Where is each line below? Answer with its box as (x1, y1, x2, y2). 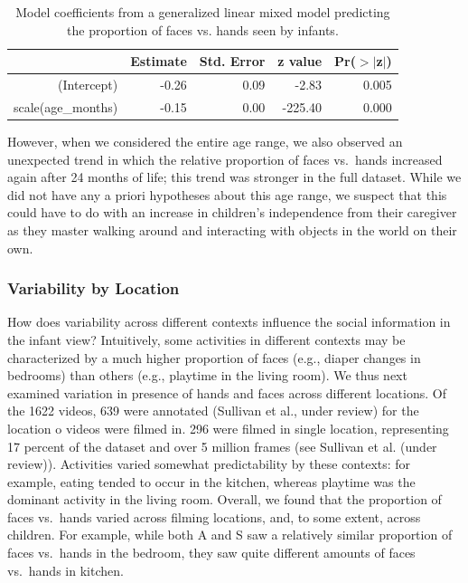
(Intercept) (58, 75, 118, 94)
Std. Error (199, 52, 266, 71)
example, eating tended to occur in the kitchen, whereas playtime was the (7, 472, 416, 491)
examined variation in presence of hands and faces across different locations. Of (7, 383, 446, 402)
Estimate (130, 52, 187, 71)
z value (277, 52, 323, 71)
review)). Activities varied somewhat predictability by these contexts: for (7, 454, 411, 473)
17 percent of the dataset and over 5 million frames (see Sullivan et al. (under (7, 436, 437, 455)
